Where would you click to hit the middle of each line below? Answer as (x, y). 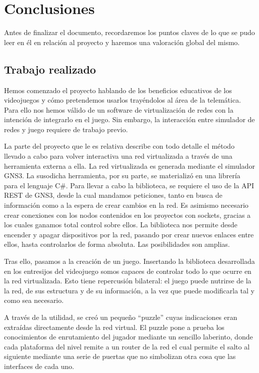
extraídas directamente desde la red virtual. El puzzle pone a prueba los (114, 327)
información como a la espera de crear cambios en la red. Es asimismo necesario (126, 205)
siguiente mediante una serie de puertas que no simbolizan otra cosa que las (120, 356)
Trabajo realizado (50, 69)
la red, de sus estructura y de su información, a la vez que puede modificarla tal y (129, 290)
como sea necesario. (34, 300)
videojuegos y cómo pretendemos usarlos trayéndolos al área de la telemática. (122, 100)
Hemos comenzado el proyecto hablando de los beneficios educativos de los (118, 90)
